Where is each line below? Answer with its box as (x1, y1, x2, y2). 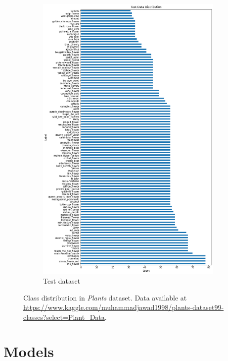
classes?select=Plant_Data (23, 311, 105, 322)
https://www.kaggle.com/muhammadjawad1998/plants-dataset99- (23, 302, 224, 312)
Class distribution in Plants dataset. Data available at (23, 292, 187, 302)
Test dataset (43, 276, 81, 286)
